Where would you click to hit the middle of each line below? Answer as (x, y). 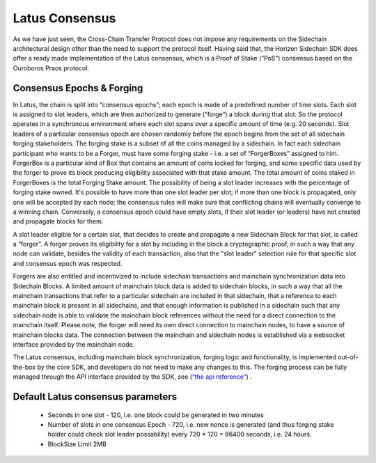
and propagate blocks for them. (58, 221)
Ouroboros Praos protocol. (51, 68)
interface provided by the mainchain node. (74, 344)
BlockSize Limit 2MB (77, 444)
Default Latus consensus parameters (95, 397)
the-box (24, 367)
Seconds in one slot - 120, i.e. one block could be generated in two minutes (156, 415)
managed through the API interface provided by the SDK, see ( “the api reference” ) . (132, 377)
